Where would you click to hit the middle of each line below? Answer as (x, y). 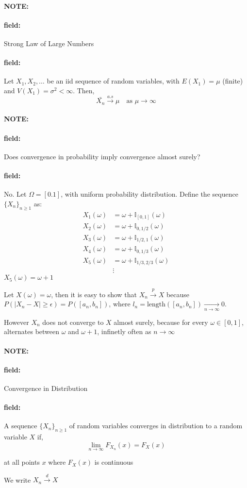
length (156, 305)
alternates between (32, 331)
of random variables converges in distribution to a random (156, 426)
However (16, 322)
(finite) (233, 81)
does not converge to (73, 322)
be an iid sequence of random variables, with (113, 81)
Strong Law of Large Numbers (49, 43)
